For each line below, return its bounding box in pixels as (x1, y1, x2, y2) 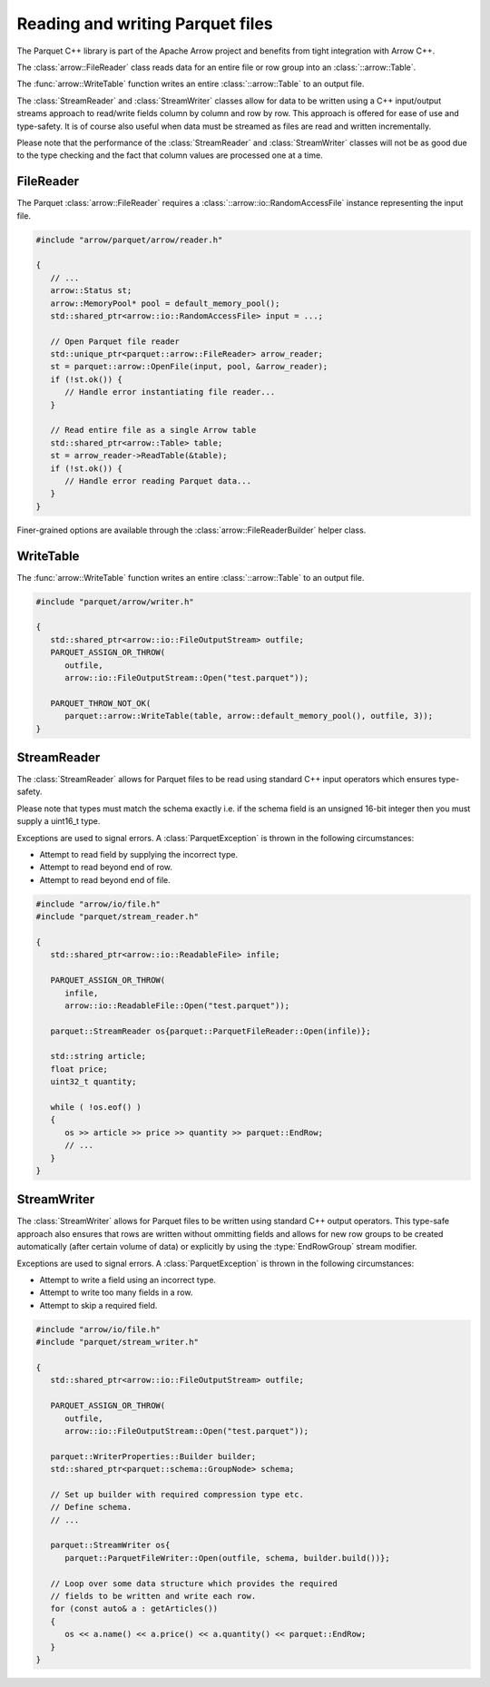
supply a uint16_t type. (16, 816, 101, 827)
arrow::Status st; (50, 286, 132, 296)
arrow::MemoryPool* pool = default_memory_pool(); (50, 298, 280, 309)
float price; (50, 1064, 109, 1074)
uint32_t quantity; (50, 1076, 137, 1087)
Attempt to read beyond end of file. (39, 874, 171, 885)
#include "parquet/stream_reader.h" (35, 912, 200, 922)
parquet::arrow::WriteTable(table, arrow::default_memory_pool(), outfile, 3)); (64, 711, 434, 721)
